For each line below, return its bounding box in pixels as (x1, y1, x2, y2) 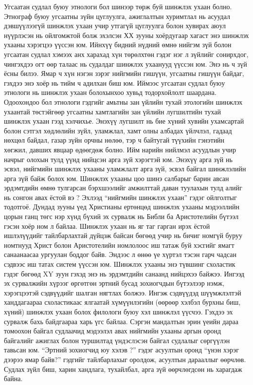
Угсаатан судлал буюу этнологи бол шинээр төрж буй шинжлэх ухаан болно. (4, 1, 232, 11)
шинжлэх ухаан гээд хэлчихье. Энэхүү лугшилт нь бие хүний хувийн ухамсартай (4, 116, 244, 126)
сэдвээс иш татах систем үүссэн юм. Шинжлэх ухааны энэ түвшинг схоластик (4, 259, 235, 269)
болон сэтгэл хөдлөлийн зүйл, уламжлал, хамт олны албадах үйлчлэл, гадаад (4, 125, 232, 135)
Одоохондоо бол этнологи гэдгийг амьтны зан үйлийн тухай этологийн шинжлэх (4, 96, 243, 107)
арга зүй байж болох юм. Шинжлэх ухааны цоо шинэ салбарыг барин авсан (4, 173, 229, 183)
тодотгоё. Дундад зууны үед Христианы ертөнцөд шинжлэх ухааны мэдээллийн (4, 202, 239, 212)
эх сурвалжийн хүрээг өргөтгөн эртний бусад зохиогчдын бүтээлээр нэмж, (4, 278, 225, 288)
